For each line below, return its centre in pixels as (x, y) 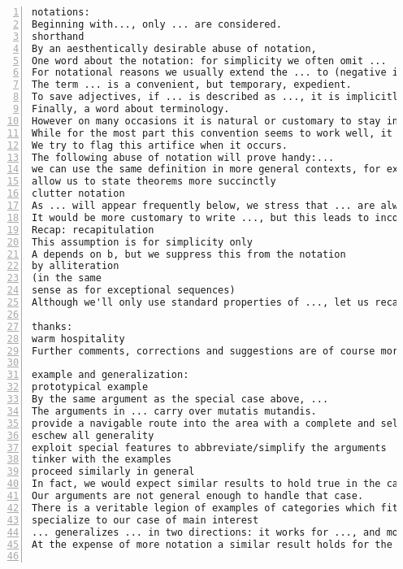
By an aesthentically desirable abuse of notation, (174, 48)
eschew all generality (93, 435)
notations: (61, 12)
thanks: (52, 326)
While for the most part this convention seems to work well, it (212, 133)
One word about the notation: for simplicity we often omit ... (209, 61)
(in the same (67, 278)
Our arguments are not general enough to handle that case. (198, 496)
